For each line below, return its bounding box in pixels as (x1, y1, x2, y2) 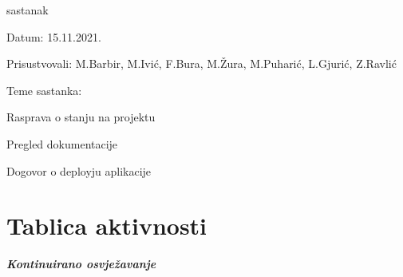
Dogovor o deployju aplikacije (6, 162, 152, 179)
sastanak (6, 2, 49, 18)
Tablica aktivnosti (6, 209, 207, 242)
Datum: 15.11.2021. (6, 28, 101, 45)
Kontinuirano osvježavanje (6, 255, 156, 272)
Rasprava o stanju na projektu (6, 109, 156, 125)
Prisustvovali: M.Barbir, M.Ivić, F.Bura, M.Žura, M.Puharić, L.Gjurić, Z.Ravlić (6, 55, 397, 72)
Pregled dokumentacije (6, 135, 118, 152)
